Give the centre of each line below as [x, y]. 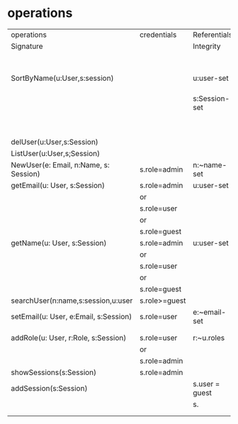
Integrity [207, 46]
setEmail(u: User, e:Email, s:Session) [72, 316]
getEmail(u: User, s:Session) [58, 185]
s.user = [206, 384]
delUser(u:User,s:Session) [55, 142]
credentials [158, 35]
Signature [27, 46]
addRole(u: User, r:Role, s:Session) [69, 337]
